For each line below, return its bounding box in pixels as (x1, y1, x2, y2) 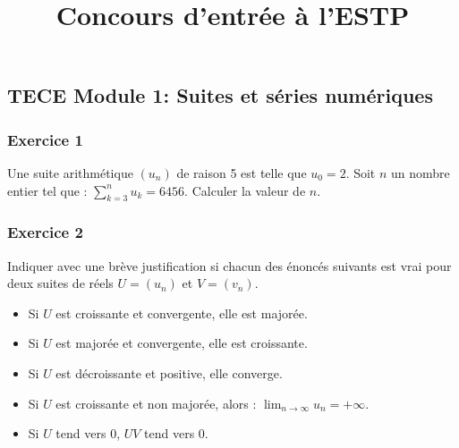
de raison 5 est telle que (176, 163, 307, 182)
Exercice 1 (7, 128, 83, 150)
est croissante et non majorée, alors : (55, 393, 257, 412)
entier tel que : (7, 181, 88, 199)
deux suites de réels (7, 274, 114, 292)
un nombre (391, 163, 450, 182)
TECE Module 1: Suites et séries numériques (7, 81, 433, 109)
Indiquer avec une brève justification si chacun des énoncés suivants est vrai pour (7, 256, 452, 275)
